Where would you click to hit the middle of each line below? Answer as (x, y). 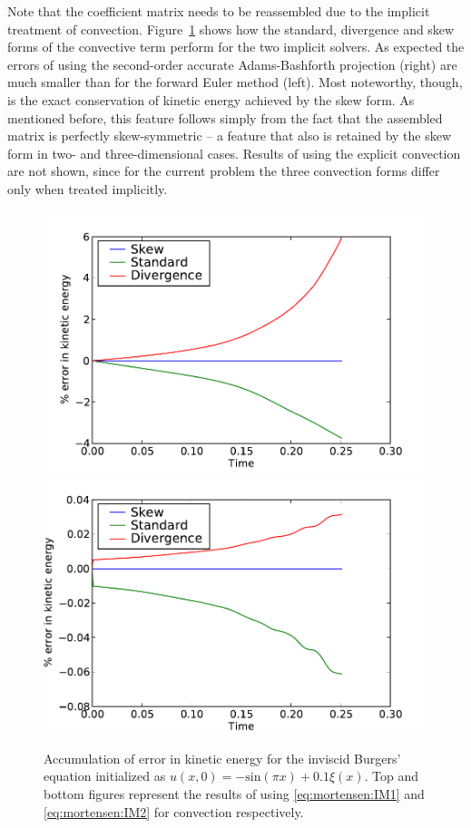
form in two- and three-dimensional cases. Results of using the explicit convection (234, 153)
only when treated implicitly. (88, 188)
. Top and (392, 776)
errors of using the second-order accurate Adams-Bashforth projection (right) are (232, 64)
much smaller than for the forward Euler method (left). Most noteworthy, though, (235, 82)
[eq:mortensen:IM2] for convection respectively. (174, 811)
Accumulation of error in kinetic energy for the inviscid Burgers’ (222, 758)
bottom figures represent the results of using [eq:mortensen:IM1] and (234, 794)
